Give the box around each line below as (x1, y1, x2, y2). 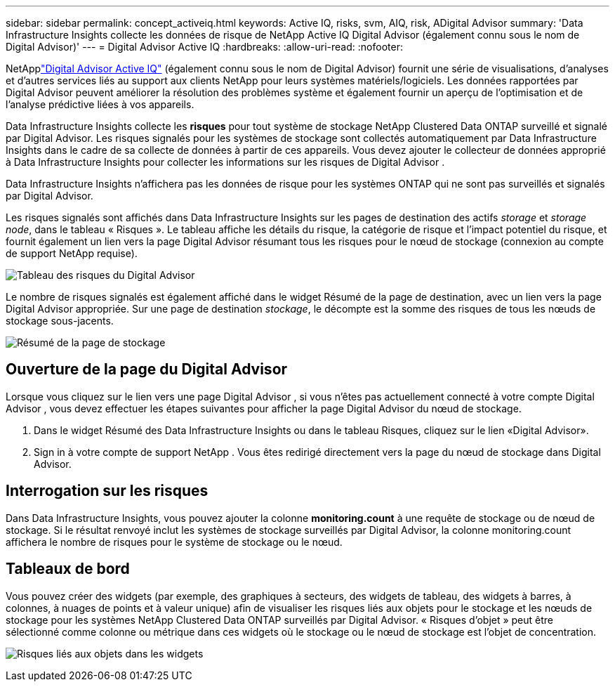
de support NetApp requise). (6, 247, 138, 259)
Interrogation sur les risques (6, 482, 209, 500)
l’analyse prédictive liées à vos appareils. (6, 98, 194, 110)
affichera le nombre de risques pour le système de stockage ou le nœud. (6, 535, 343, 548)
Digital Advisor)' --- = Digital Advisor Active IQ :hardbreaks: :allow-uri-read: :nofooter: (6, 41, 403, 53)
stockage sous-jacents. (6, 315, 114, 327)
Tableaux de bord (6, 560, 130, 578)
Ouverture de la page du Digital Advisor (6, 360, 288, 379)
